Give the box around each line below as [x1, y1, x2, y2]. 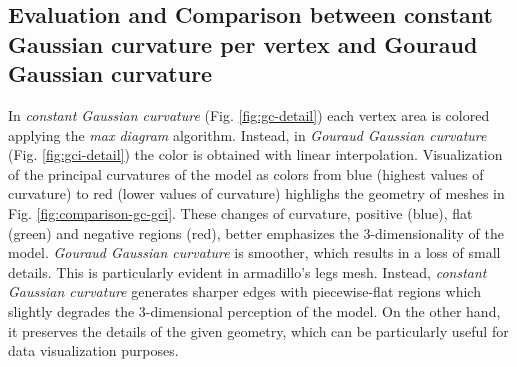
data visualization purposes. [8, 340, 179, 361]
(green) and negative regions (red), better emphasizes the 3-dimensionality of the [8, 222, 504, 243]
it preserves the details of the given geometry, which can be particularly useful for [8, 320, 509, 341]
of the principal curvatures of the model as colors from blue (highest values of [8, 163, 484, 184]
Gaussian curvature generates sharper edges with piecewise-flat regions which [8, 281, 481, 302]
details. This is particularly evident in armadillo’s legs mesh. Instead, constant [8, 261, 487, 282]
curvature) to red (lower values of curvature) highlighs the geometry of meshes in [8, 183, 505, 204]
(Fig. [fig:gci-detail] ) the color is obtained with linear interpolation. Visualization [8, 144, 503, 165]
